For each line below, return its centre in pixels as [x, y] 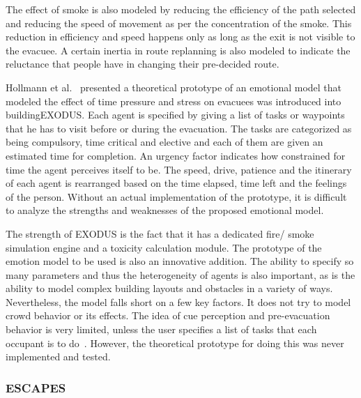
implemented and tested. [58, 357]
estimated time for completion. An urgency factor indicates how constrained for [176, 155]
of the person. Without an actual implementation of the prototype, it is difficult [176, 196]
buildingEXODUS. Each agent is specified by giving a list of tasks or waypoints [175, 115]
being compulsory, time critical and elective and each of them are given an [164, 142]
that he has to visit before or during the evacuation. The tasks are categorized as [179, 128]
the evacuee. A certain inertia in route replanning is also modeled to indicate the [178, 50]
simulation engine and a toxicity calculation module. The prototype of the [164, 247]
